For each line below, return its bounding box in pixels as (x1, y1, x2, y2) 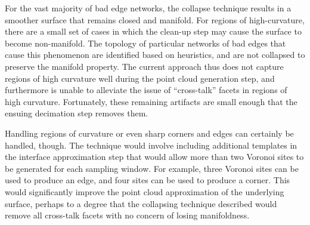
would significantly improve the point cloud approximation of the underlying (5, 185, 284, 198)
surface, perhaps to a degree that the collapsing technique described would (5, 197, 277, 209)
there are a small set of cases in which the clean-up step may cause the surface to (5, 25, 302, 38)
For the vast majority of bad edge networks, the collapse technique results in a (5, 2, 292, 14)
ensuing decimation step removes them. (5, 107, 148, 119)
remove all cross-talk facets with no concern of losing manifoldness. (5, 209, 250, 221)
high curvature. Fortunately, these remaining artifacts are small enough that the (5, 95, 297, 107)
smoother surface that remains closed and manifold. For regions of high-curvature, (5, 13, 305, 26)
